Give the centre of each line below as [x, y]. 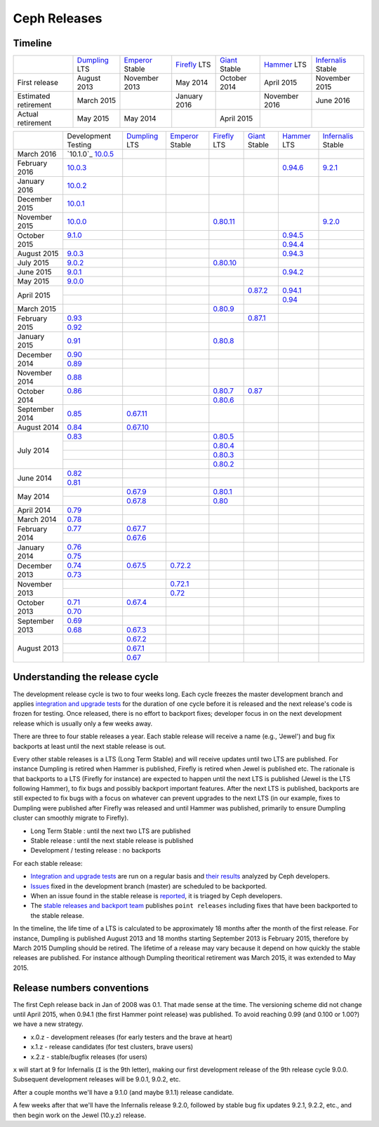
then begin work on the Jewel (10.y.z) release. [80, 1115]
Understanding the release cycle [86, 677]
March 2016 [37, 154]
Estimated [34, 96]
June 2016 [333, 100]
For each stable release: [48, 863]
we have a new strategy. [48, 1024]
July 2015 [33, 263]
